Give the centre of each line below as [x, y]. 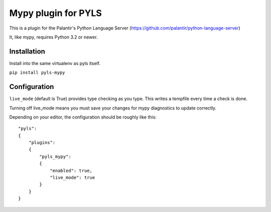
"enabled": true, [71, 170]
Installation [27, 51]
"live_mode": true [73, 178]
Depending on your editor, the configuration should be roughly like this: [83, 117]
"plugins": [42, 143]
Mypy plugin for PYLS [56, 13]
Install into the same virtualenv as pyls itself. [55, 63]
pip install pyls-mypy [37, 73]
